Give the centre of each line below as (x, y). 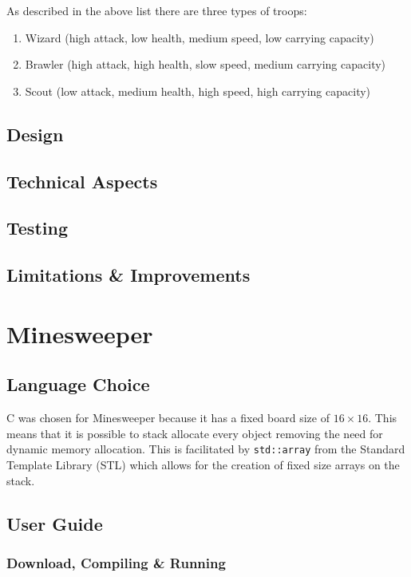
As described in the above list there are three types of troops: (157, 10)
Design (35, 134)
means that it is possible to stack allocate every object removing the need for (195, 433)
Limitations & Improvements (128, 275)
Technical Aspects (82, 181)
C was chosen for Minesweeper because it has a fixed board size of (168, 418)
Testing (37, 228)
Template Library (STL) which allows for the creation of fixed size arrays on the (203, 464)
